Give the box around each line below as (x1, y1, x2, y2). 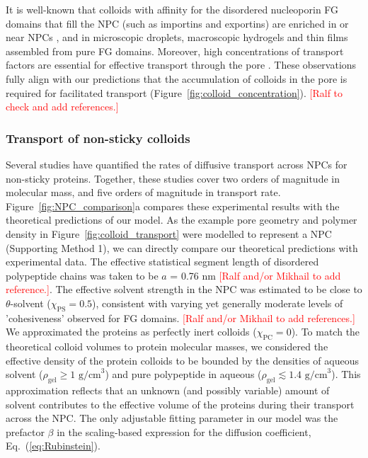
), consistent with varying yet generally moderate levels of (92, 295, 343, 310)
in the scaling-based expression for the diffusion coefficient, (57, 424, 311, 439)
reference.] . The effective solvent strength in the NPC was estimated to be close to (6, 282, 362, 297)
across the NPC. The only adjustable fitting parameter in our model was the (6, 411, 338, 425)
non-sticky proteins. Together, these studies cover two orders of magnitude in (6, 171, 340, 185)
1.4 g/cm (289, 370, 328, 381)
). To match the (291, 324, 360, 339)
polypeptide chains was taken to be (6, 268, 159, 282)
